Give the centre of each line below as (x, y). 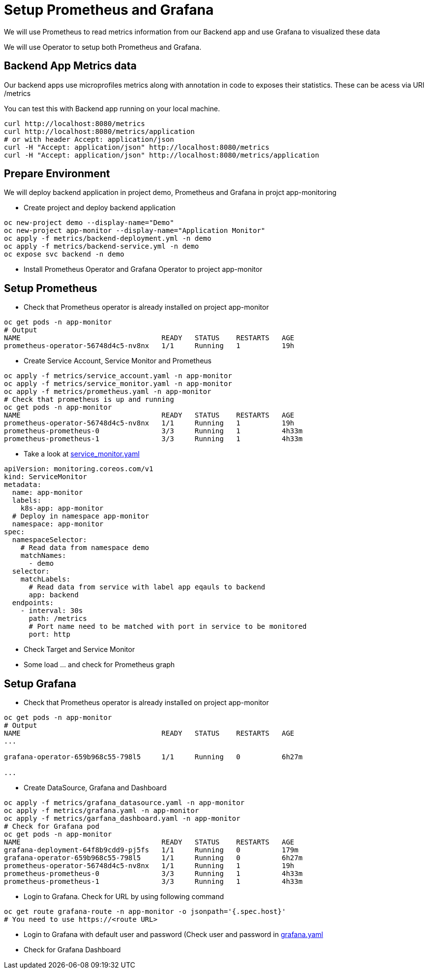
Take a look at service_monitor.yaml (82, 454)
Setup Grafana (40, 683)
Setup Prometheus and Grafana (109, 10)
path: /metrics (58, 619)
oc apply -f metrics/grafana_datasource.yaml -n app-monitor (124, 803)
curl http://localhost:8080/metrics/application (99, 131)
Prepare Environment (57, 174)
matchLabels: (45, 579)
